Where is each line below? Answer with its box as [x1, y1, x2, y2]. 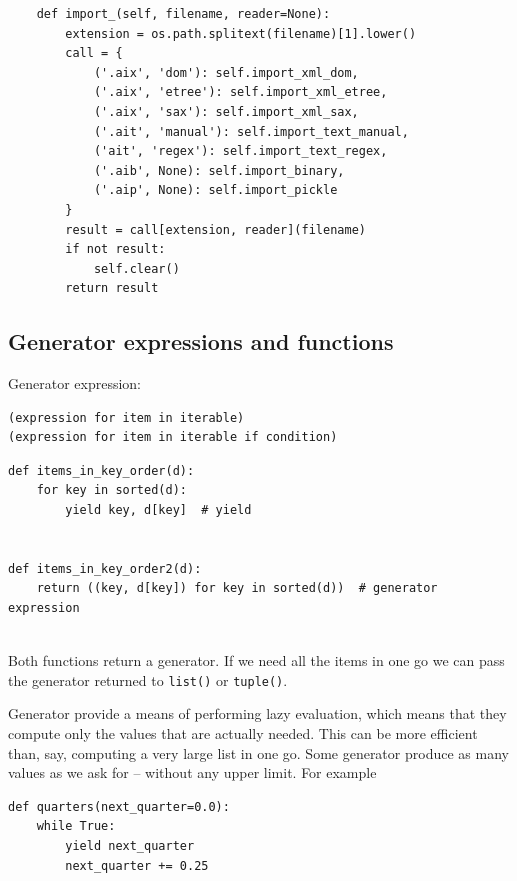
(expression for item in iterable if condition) [8, 430, 338, 445]
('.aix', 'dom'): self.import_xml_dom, [93, 65, 359, 80]
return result [65, 281, 159, 296]
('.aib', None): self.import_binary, [93, 163, 345, 178]
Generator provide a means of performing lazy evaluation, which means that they [8, 703, 507, 724]
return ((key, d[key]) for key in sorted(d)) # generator [36, 581, 438, 596]
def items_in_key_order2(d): [8, 561, 202, 576]
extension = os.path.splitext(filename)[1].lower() [65, 26, 417, 41]
